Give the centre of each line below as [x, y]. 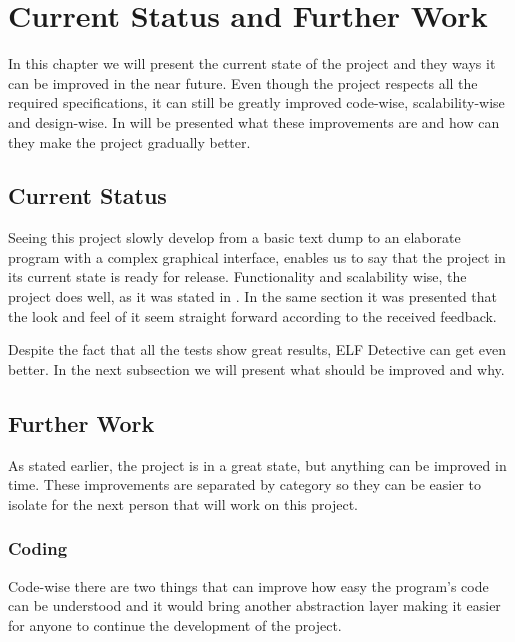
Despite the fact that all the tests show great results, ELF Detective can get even [257, 349]
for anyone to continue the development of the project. [175, 624]
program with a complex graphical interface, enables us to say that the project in [257, 256]
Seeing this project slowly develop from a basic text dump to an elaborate [234, 237]
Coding [38, 548]
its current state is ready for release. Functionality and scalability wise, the [237, 276]
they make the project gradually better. [129, 141]
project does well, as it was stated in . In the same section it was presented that [253, 296]
